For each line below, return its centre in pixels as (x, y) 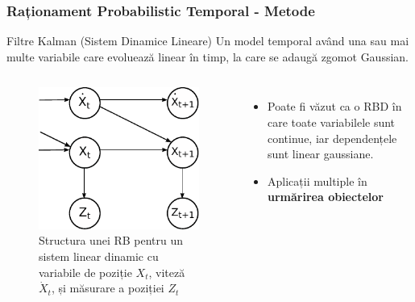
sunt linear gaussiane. (321, 154)
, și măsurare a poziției (108, 288)
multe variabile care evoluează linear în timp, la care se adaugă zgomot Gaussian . (208, 56)
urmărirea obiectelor (326, 197)
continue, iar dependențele (332, 138)
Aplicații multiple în (317, 180)
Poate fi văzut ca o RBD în (335, 106)
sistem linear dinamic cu (99, 256)
